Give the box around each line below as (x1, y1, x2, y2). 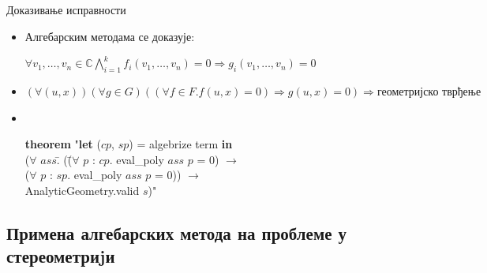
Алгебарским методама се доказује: (24, 28, 195, 44)
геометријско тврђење (376, 86, 481, 98)
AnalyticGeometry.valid (24, 182, 140, 199)
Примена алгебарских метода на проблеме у (6, 221, 347, 245)
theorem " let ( (24, 136, 101, 152)
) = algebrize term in (129, 136, 233, 152)
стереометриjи (6, 244, 115, 268)
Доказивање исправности (6, 2, 126, 17)
